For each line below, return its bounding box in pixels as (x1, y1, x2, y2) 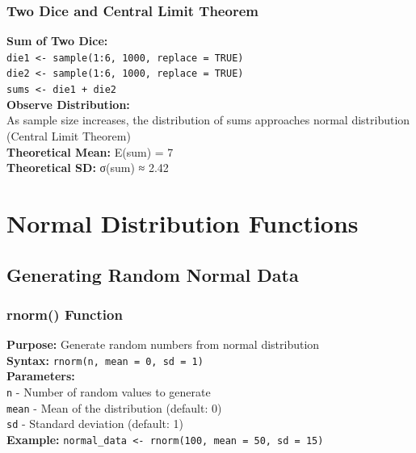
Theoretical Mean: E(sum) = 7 (6, 143, 174, 160)
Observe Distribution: (6, 95, 130, 112)
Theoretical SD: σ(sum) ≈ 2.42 (6, 159, 169, 176)
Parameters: (6, 367, 75, 384)
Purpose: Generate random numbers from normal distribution (6, 336, 320, 353)
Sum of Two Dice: (6, 32, 108, 49)
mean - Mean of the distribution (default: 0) (6, 399, 222, 416)
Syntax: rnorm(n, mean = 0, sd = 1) (6, 351, 204, 368)
